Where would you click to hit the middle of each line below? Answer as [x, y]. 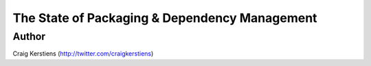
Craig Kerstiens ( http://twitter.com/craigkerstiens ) [83, 54]
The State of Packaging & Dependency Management [165, 18]
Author [29, 36]
